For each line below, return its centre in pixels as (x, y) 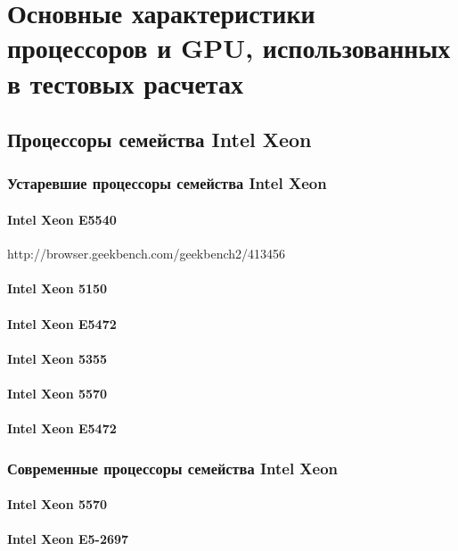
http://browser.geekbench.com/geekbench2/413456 (147, 254)
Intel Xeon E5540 (62, 219)
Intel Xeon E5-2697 (68, 539)
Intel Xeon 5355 (57, 358)
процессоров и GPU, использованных (229, 48)
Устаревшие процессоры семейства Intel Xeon (167, 183)
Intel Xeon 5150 (57, 288)
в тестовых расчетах (125, 82)
